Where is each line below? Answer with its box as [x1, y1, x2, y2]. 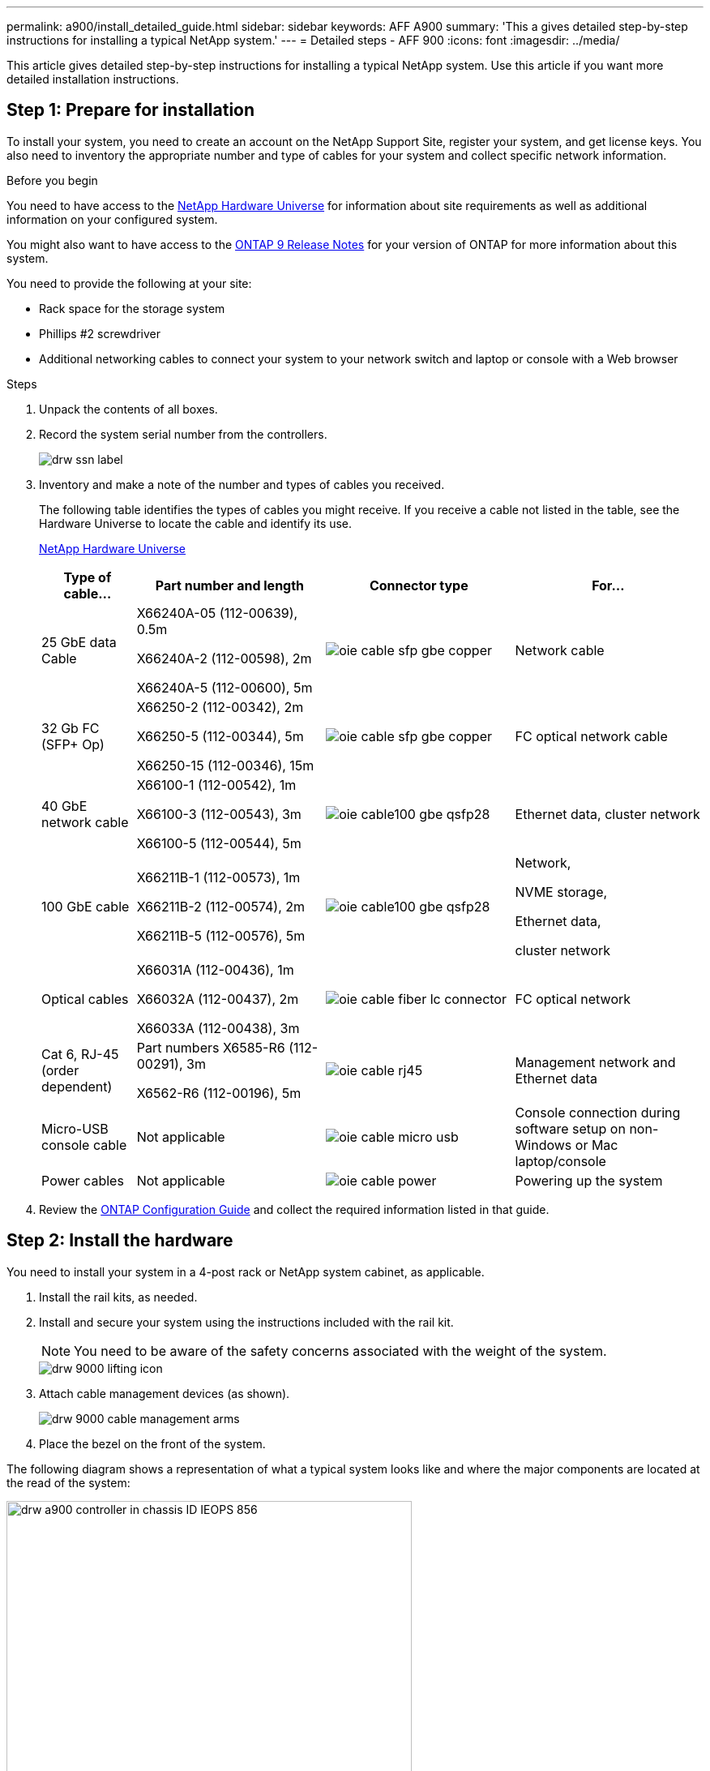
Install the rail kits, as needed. [39, 1289, 198, 1304]
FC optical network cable [515, 727, 668, 744]
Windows [515, 1136, 572, 1153]
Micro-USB [41, 1120, 109, 1137]
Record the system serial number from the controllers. [39, 427, 327, 441]
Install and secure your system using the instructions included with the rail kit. [39, 1314, 454, 1329]
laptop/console [515, 1152, 606, 1169]
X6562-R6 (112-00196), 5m [136, 1084, 302, 1101]
